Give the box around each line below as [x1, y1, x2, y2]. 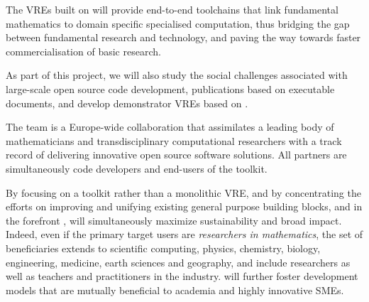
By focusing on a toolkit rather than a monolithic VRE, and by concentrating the [6, 185, 361, 200]
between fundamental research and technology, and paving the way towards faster [6, 30, 361, 45]
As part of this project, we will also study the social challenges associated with [6, 68, 348, 82]
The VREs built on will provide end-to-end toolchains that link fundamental [6, 2, 338, 16]
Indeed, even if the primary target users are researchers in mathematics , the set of [6, 227, 363, 242]
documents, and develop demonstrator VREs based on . [6, 95, 248, 110]
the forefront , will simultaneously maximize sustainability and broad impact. [6, 212, 342, 227]
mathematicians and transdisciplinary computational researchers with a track [6, 133, 342, 148]
